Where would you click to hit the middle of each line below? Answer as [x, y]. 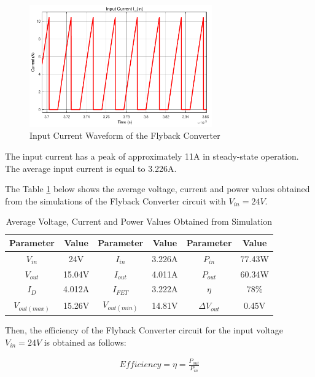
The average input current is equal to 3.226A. [91, 168]
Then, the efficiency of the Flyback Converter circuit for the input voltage [144, 329]
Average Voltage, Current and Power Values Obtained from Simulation [139, 221]
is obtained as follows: [85, 342]
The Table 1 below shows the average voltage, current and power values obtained [157, 189]
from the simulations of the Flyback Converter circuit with [115, 200]
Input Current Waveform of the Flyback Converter [125, 135]
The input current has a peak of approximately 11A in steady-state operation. [152, 156]
